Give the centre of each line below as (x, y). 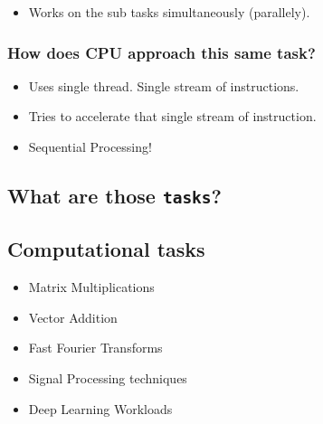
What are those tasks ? (115, 195)
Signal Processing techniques (108, 377)
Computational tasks (106, 249)
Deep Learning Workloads (100, 408)
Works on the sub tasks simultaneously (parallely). (169, 12)
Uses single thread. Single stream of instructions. (164, 85)
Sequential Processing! (90, 146)
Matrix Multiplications (91, 287)
